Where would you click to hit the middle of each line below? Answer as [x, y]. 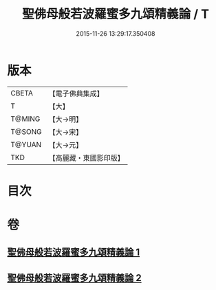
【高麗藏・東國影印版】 [87, 157]
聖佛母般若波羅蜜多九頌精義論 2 [75, 278]
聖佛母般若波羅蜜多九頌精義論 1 [74, 253]
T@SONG [26, 131]
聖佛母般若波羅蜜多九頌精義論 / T [116, 14]
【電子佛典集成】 [76, 93]
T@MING [25, 119]
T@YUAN [26, 144]
